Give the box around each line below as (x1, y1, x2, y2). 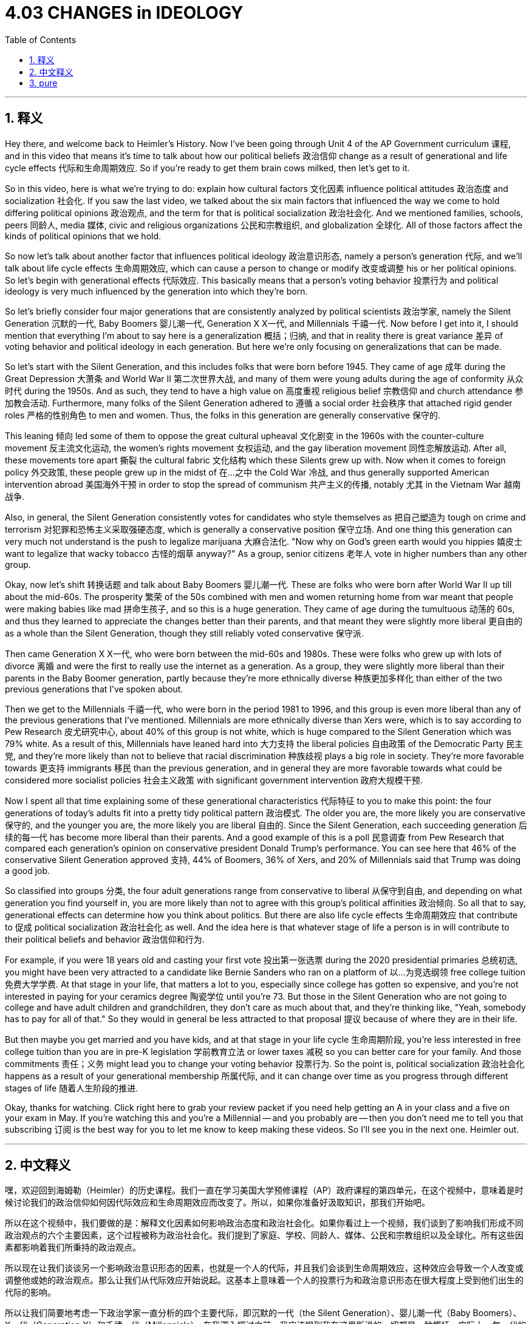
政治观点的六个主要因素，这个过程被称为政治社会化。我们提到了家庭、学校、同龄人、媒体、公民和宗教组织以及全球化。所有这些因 (5, 1230, 523, 1241)
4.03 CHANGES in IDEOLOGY (5, 2, 244, 23)
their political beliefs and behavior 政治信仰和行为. (5, 933, 205, 944)
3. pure (29, 77, 58, 88)
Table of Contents (5, 34, 77, 45)
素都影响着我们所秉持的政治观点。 (5, 1242, 141, 1253)
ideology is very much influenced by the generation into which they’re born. (5, 285, 308, 296)
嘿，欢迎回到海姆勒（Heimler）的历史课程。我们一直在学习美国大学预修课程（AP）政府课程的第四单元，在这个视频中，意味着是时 (5, 1185, 523, 1196)
